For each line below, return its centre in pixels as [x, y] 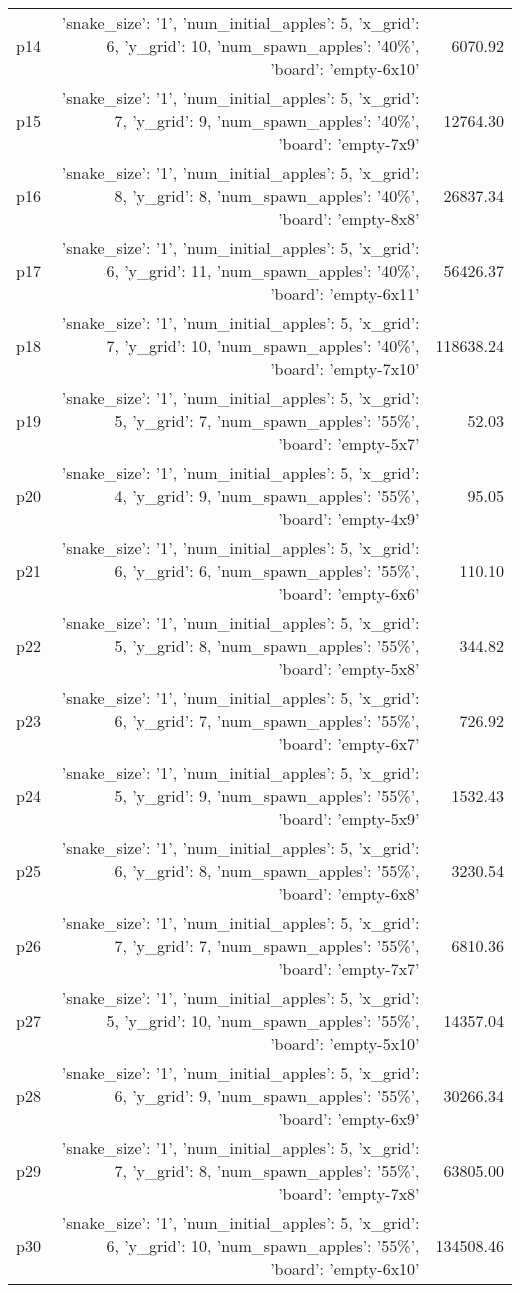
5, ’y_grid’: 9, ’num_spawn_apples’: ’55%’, [267, 795]
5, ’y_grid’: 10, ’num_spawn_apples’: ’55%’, [263, 1020]
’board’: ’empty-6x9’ [349, 1118]
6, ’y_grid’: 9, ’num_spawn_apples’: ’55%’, [267, 1095]
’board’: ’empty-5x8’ [349, 668]
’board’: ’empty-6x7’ [349, 743]
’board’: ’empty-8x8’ [349, 218]
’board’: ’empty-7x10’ [345, 368]
